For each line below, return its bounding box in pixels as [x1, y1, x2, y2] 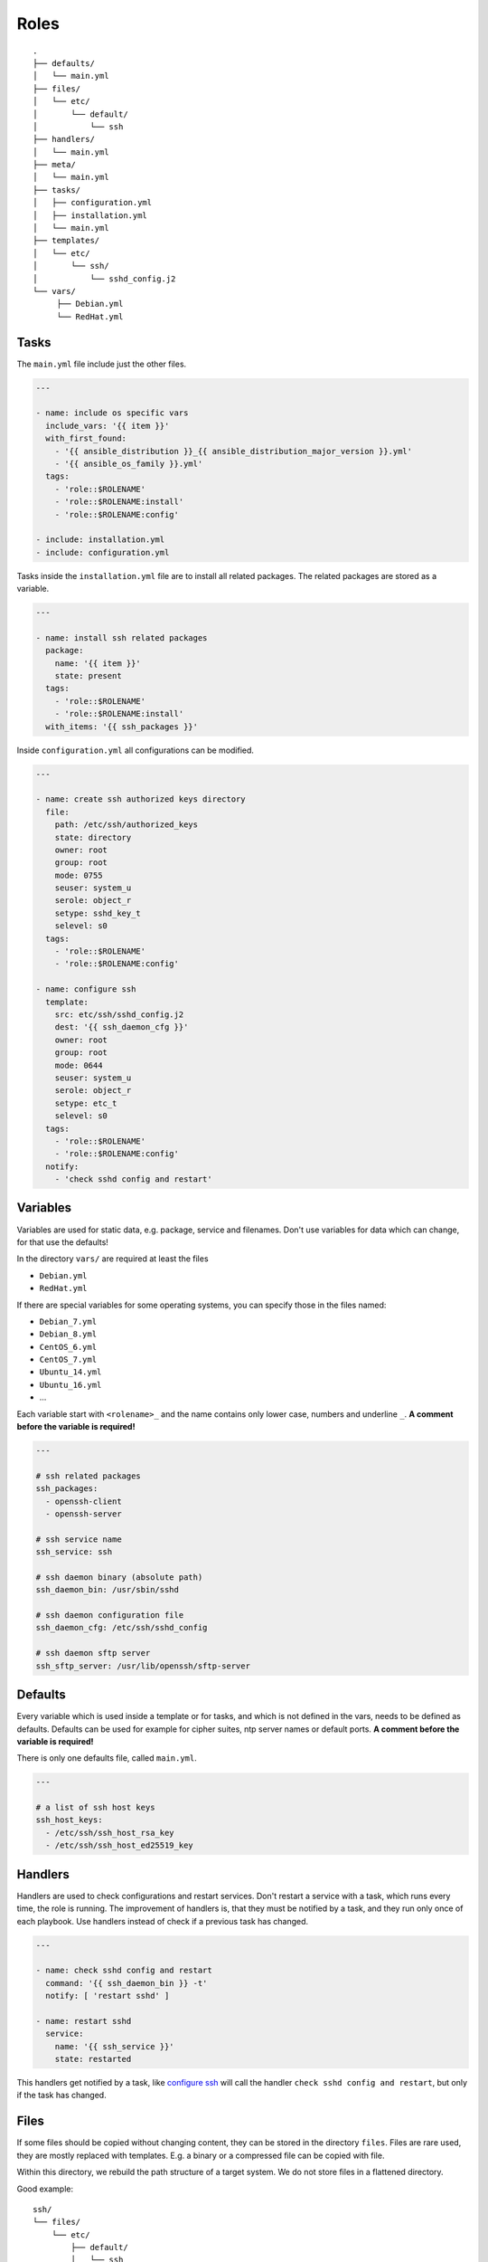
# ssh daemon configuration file [35, 1611, 184, 1620]
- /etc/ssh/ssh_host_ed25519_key [45, 1840, 193, 1850]
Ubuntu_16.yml [39, 1380, 102, 1390]
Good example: [16, 2183, 74, 2194]
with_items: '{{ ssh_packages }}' [45, 721, 199, 732]
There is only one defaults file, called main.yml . [16, 1753, 198, 1763]
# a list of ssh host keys [35, 1802, 155, 1813]
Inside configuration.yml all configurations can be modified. [16, 745, 255, 756]
